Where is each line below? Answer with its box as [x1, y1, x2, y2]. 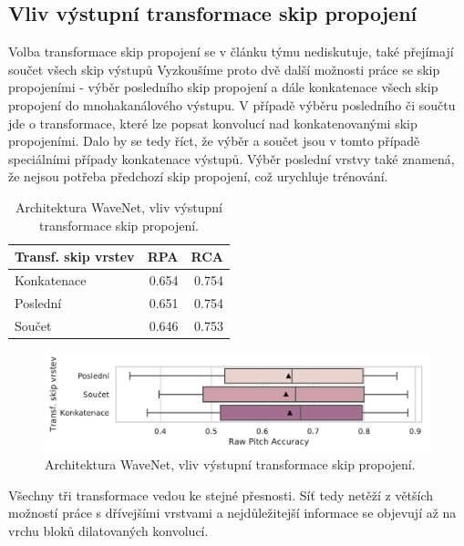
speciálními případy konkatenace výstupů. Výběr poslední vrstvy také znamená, [8, 149, 455, 168]
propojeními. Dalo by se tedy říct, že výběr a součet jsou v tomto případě [8, 131, 420, 150]
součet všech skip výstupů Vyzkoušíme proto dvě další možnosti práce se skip [8, 59, 440, 78]
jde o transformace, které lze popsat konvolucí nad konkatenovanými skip [8, 113, 418, 132]
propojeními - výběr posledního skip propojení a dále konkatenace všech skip [8, 77, 438, 97]
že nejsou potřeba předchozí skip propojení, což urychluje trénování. [8, 167, 388, 186]
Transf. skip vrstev [15, 247, 135, 266]
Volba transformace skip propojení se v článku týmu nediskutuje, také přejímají [8, 42, 454, 61]
